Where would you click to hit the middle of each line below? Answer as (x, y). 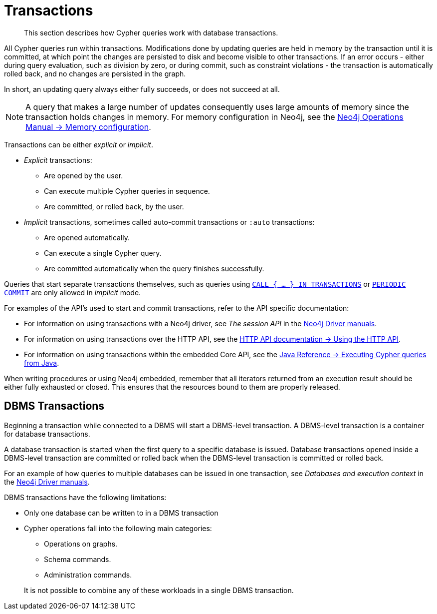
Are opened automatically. (87, 237)
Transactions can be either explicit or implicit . (79, 144)
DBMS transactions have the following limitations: (85, 497)
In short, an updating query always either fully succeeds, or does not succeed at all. (142, 89)
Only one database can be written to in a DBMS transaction (121, 513)
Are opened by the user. (84, 175)
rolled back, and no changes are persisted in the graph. (95, 73)
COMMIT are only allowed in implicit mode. (73, 292)
